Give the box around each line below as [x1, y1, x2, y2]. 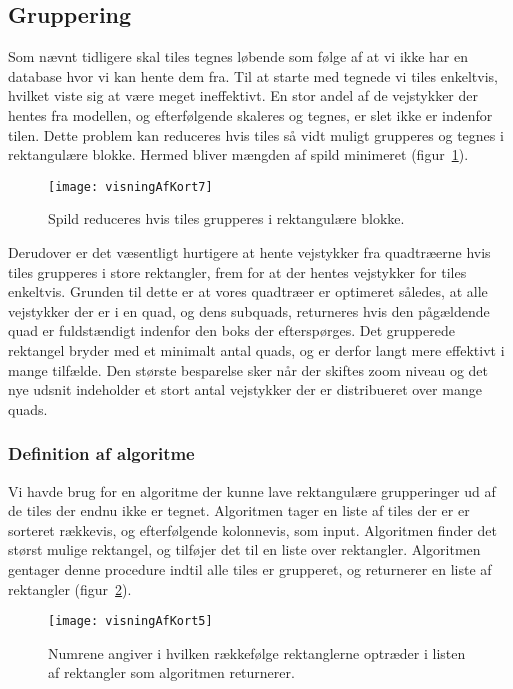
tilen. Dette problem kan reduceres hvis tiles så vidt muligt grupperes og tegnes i [8, 124, 504, 145]
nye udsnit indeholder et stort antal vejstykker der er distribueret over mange [8, 379, 482, 400]
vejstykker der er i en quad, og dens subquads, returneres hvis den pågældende [8, 300, 490, 321]
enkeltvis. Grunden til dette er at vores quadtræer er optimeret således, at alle [8, 281, 488, 302]
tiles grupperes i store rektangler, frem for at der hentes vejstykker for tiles [8, 261, 467, 282]
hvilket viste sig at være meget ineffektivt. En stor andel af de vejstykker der [8, 85, 479, 106]
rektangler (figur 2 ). [8, 578, 132, 599]
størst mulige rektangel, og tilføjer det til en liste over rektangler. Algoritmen [8, 539, 481, 560]
